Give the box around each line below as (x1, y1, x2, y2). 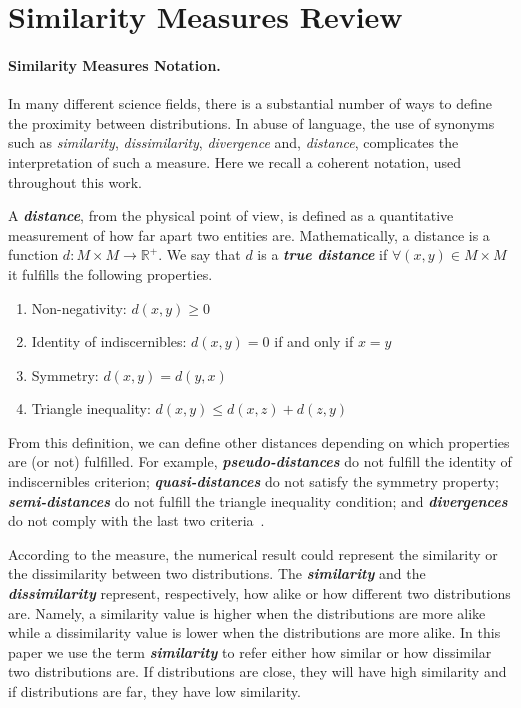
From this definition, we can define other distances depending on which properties (8, 431, 510, 452)
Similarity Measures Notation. (8, 54, 221, 75)
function (8, 244, 59, 265)
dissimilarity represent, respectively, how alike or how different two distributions (8, 583, 511, 604)
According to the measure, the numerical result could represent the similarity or (8, 543, 498, 564)
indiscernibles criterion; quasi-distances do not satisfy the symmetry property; (8, 471, 500, 492)
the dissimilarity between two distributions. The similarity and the (8, 563, 426, 584)
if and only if (274, 331, 354, 352)
